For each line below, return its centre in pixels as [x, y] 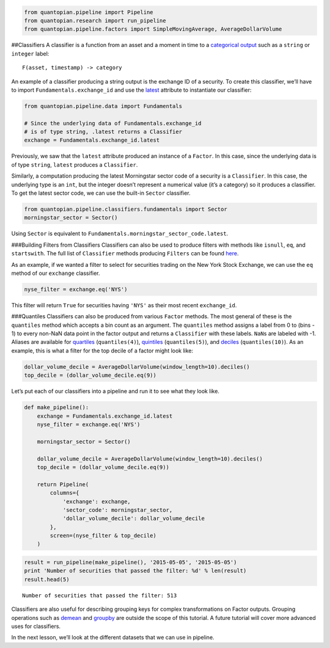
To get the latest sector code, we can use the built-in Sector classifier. [101, 193]
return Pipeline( [63, 484]
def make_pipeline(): [57, 407]
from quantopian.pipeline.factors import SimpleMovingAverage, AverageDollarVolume [153, 29]
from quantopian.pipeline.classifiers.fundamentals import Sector [126, 209]
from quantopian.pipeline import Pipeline [89, 12]
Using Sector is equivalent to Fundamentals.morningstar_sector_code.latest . [120, 234]
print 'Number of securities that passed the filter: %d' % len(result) [135, 571]
